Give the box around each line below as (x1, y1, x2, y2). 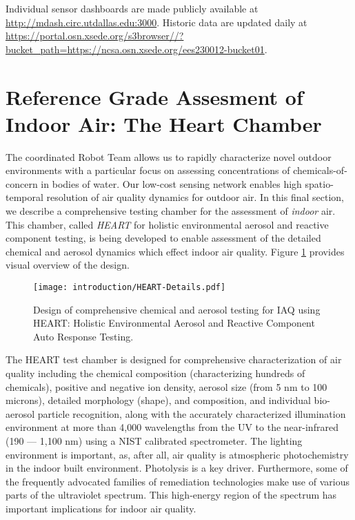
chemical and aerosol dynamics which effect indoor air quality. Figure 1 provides (6, 244, 345, 258)
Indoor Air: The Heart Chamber (6, 109, 322, 137)
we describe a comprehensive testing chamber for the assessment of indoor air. (6, 204, 336, 218)
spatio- (305, 176, 334, 191)
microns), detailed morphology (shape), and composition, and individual (6, 393, 311, 407)
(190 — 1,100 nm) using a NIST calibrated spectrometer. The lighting (6, 434, 303, 448)
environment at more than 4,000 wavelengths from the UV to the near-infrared (6, 420, 338, 434)
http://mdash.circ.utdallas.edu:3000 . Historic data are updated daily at (6, 15, 307, 29)
